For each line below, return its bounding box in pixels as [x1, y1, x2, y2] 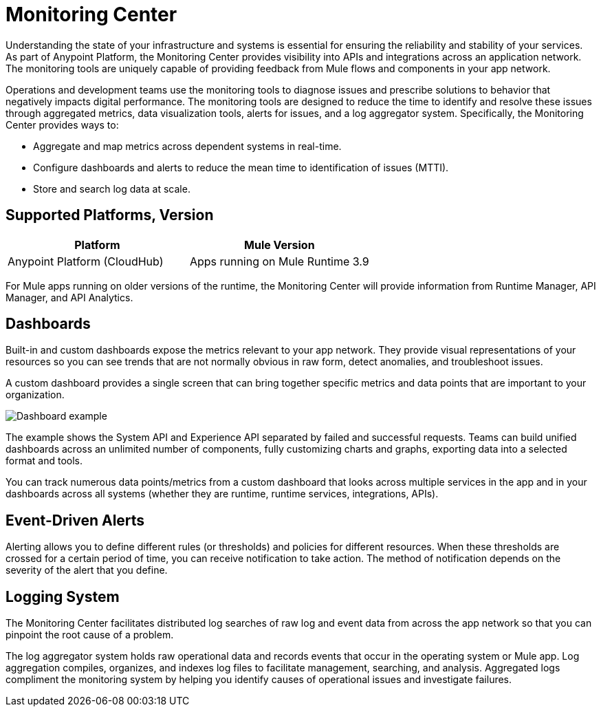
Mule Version [244, 237, 315, 252]
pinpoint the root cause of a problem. [6, 629, 174, 641]
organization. [6, 389, 65, 401]
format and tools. [6, 455, 83, 467]
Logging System [6, 587, 120, 605]
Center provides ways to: [6, 118, 119, 131]
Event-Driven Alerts [6, 511, 145, 529]
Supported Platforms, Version [6, 206, 214, 224]
